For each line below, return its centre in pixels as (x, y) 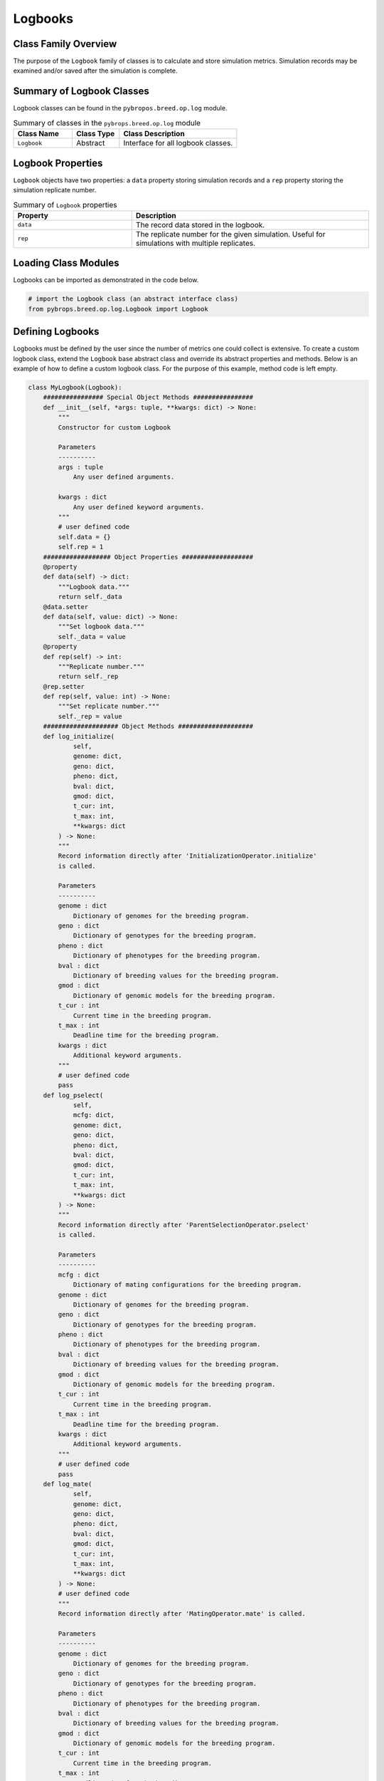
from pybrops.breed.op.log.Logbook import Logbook (118, 309)
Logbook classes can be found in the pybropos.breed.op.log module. (120, 108)
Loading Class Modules (66, 263)
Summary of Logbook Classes (81, 92)
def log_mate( (68, 1484)
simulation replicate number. (55, 190)
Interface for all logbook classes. (178, 143)
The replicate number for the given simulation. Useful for (230, 234)
